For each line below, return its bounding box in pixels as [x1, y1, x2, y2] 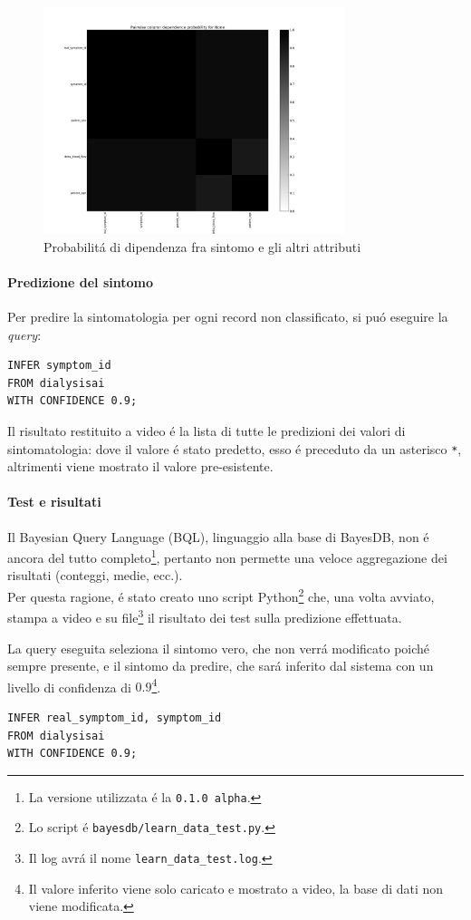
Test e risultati [7, 492, 101, 511]
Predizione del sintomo [7, 272, 154, 291]
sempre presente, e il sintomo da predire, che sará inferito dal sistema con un [7, 656, 434, 675]
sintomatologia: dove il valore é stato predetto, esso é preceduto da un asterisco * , [7, 439, 462, 458]
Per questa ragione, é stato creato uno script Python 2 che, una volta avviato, [7, 585, 435, 605]
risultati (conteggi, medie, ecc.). [7, 566, 183, 585]
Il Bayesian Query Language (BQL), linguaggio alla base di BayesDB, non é [7, 527, 429, 546]
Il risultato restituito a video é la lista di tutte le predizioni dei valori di [7, 421, 406, 440]
